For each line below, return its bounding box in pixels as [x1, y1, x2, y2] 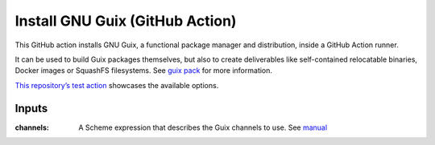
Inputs [14, 101, 48, 115]
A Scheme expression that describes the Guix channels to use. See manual [78, 123, 328, 132]
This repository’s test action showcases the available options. [14, 80, 219, 90]
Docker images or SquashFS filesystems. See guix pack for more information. [14, 66, 273, 75]
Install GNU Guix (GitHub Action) [14, 12, 237, 30]
